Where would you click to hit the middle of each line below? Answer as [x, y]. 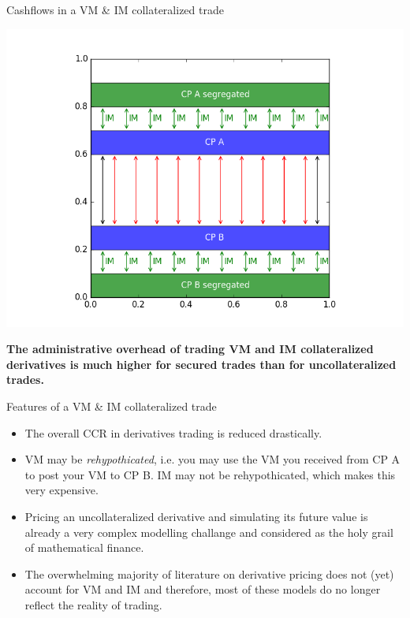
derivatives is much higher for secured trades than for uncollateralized [201, 364]
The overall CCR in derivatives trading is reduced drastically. [173, 432]
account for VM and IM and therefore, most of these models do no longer [203, 589]
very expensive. [61, 490]
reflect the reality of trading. [93, 604]
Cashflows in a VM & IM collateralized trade [115, 9]
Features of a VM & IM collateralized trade [112, 406]
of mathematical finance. [84, 547]
